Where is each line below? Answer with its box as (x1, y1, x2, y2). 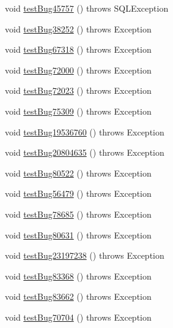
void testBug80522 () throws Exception (5, 166, 152, 179)
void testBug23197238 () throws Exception (5, 249, 164, 262)
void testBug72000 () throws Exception (5, 63, 152, 76)
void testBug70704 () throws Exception (5, 310, 152, 323)
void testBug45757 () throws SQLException (5, 2, 169, 14)
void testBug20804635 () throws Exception (5, 146, 164, 159)
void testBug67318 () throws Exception (5, 43, 152, 56)
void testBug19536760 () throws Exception (5, 125, 164, 138)
